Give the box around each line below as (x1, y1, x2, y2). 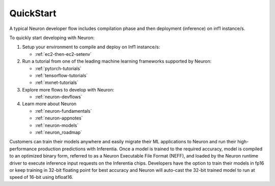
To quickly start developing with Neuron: (9, 35, 95, 41)
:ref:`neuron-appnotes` (35, 115, 84, 121)
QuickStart (9, 8, 57, 19)
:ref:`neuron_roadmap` (35, 130, 82, 136)
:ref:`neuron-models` (35, 122, 79, 128)
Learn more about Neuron (22, 101, 76, 107)
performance (9, 145, 37, 152)
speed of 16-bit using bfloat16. (9, 174, 73, 180)
